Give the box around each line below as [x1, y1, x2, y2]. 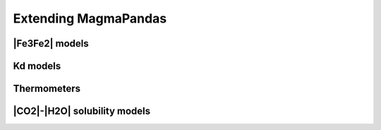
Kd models [13, 60, 61, 72]
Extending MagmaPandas [13, 11, 167, 26]
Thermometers [13, 83, 81, 95]
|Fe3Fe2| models [13, 37, 90, 49]
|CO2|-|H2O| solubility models [13, 105, 151, 117]
